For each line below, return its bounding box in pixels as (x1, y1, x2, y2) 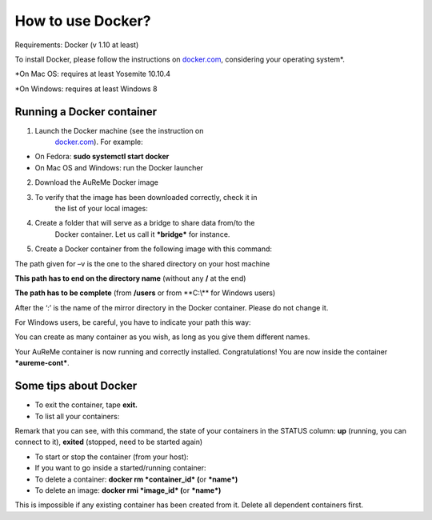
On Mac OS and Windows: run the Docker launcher (34, 162, 204, 172)
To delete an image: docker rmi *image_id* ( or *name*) (34, 485, 222, 495)
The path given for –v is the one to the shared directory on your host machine (14, 258, 270, 268)
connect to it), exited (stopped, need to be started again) (14, 437, 203, 447)
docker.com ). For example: (54, 137, 143, 147)
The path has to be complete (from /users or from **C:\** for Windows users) (14, 288, 276, 298)
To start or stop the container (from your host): (34, 452, 189, 462)
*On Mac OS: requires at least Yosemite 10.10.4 (14, 69, 171, 79)
